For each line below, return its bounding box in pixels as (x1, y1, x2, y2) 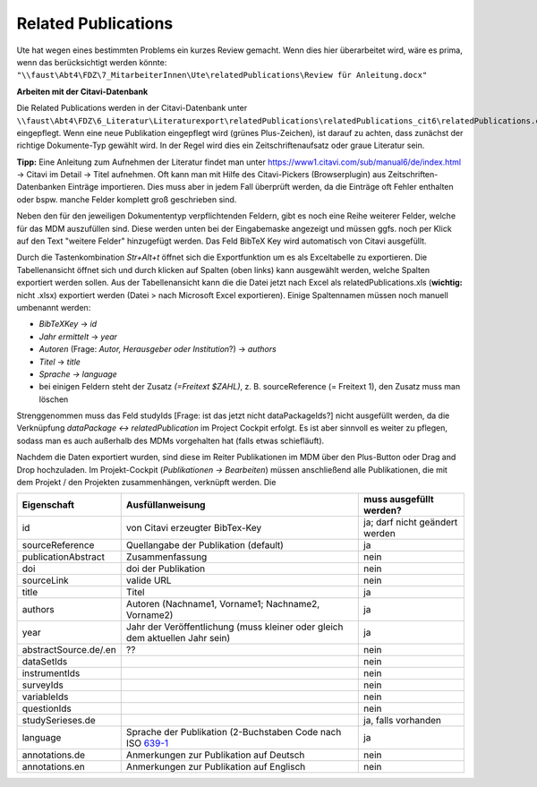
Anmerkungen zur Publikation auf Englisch (125, 761, 306, 774)
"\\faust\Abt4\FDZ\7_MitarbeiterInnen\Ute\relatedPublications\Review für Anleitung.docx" (16, 70, 428, 81)
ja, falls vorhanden (363, 714, 442, 727)
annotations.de (21, 749, 85, 761)
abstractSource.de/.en (21, 644, 116, 656)
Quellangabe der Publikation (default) (125, 539, 284, 552)
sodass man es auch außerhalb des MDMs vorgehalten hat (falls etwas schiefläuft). (16, 435, 325, 446)
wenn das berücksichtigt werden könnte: (16, 56, 167, 67)
